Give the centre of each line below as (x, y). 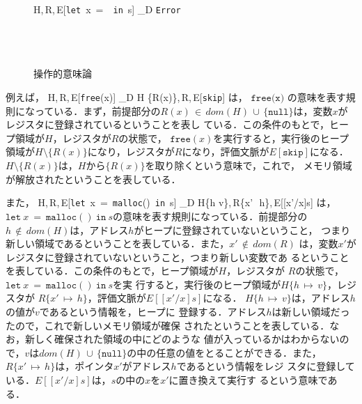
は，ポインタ (85, 366)
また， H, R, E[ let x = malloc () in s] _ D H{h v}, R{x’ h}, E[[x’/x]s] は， (171, 202)
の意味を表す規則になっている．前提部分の (210, 216)
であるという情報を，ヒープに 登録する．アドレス (153, 312)
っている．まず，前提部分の (97, 110)
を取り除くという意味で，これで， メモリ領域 (249, 165)
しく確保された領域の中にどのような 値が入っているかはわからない (187, 339)
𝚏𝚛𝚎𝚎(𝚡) (268, 99)
